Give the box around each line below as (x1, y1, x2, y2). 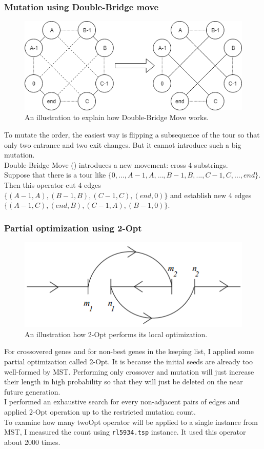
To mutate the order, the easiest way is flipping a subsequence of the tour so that (4, 129, 260, 140)
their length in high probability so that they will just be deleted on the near (4, 376, 243, 387)
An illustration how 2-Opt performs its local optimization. (25, 328, 208, 339)
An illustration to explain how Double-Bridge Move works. (25, 112, 209, 123)
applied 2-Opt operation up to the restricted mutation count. (4, 406, 196, 417)
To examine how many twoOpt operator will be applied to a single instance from (4, 416, 258, 427)
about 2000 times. (4, 436, 60, 447)
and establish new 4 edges (170, 189, 252, 200)
